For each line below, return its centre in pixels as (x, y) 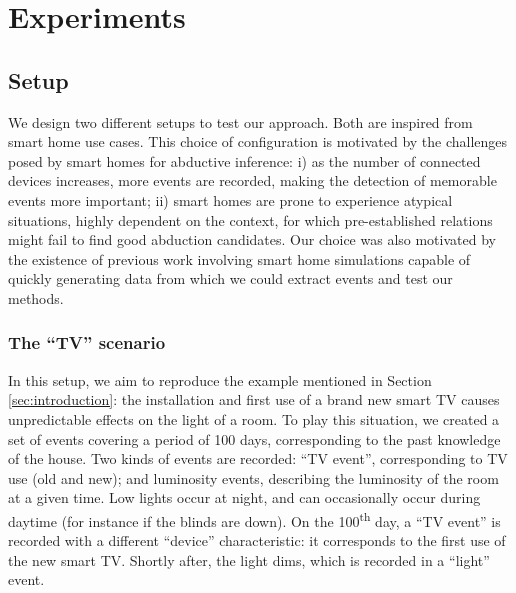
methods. (36, 297)
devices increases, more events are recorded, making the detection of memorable (252, 180)
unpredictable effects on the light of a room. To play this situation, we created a (254, 418)
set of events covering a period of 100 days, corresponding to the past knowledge (254, 438)
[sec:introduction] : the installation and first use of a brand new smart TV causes (254, 399)
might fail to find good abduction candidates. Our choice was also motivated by (252, 239)
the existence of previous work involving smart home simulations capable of (239, 258)
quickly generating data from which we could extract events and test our (230, 278)
